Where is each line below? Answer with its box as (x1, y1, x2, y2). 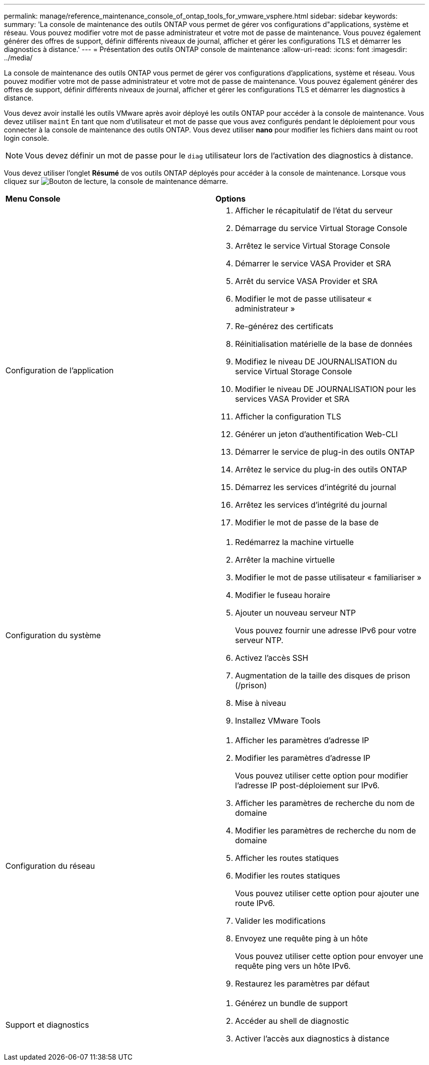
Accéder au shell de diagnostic (235, 1016, 349, 1026)
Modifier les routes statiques (235, 871, 340, 881)
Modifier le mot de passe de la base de (235, 518, 379, 527)
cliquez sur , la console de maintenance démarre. (4, 177, 228, 185)
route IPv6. (235, 898, 275, 908)
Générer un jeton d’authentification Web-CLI (235, 429, 398, 439)
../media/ (4, 53, 33, 62)
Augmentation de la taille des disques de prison (235, 671, 410, 680)
